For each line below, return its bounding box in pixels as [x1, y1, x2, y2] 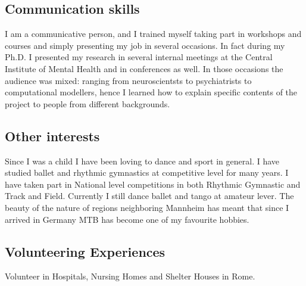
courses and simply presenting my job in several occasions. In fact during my [5, 39, 285, 51]
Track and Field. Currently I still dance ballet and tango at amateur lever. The [5, 189, 294, 202]
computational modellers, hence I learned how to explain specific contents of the [5, 86, 298, 98]
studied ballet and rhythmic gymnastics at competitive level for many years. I [5, 166, 289, 179]
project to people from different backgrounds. [5, 97, 170, 110]
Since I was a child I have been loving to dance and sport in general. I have [5, 154, 280, 167]
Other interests [5, 126, 100, 145]
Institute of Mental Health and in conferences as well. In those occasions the [5, 62, 283, 74]
